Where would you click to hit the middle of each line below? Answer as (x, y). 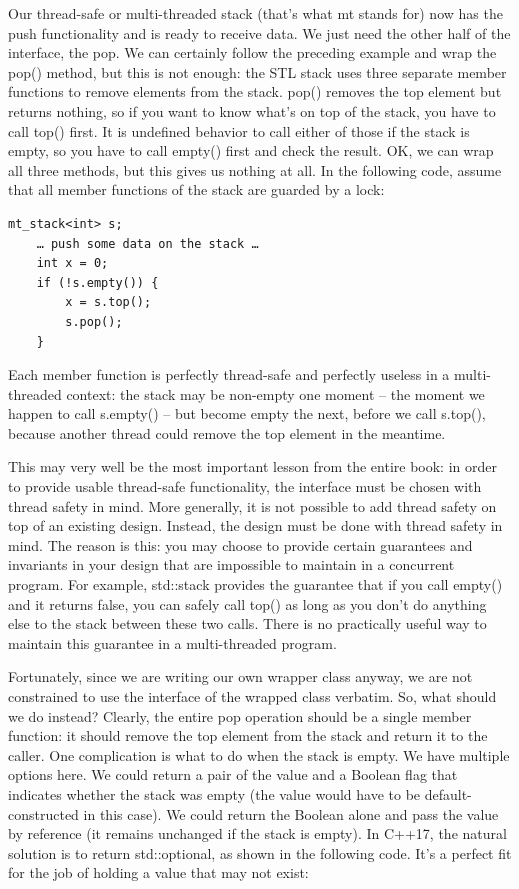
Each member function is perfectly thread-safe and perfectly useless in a (229, 374)
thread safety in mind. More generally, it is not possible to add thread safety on (252, 505)
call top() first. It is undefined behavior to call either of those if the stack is (239, 130)
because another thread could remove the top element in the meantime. (227, 432)
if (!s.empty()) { (97, 282)
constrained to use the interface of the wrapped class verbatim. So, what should (252, 696)
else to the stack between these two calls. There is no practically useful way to (247, 623)
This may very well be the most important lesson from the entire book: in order (252, 466)
